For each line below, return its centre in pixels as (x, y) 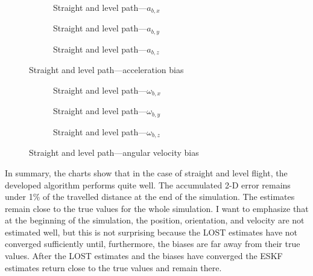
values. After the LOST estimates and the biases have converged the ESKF (144, 256)
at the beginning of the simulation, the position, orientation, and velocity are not (155, 220)
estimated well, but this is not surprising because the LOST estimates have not (151, 232)
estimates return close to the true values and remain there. (113, 267)
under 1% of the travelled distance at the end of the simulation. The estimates (150, 197)
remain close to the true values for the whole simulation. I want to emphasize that (157, 208)
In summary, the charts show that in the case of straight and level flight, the (146, 172)
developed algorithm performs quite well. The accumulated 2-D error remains (148, 185)
